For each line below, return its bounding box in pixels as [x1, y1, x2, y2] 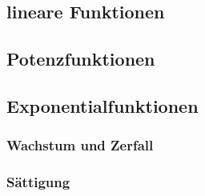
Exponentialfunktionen [6, 93, 199, 118]
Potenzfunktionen [6, 46, 155, 71]
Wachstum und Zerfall [6, 135, 154, 155]
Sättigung [6, 172, 70, 192]
